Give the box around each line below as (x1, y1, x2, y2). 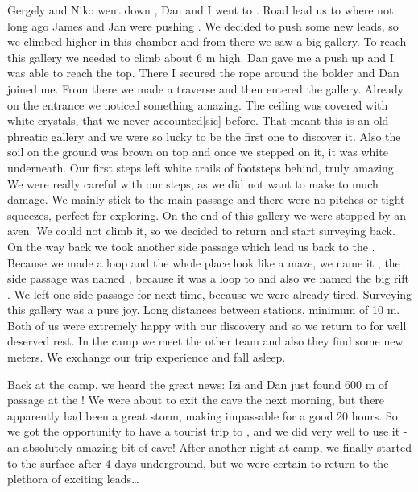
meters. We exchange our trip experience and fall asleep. (7, 349, 286, 366)
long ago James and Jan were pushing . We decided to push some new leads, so (7, 17, 399, 34)
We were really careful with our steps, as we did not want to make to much (7, 175, 379, 192)
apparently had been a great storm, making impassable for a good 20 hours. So (7, 407, 398, 424)
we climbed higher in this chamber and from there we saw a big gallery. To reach (7, 33, 407, 50)
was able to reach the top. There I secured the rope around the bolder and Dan (7, 64, 399, 81)
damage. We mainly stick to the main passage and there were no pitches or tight (7, 191, 405, 208)
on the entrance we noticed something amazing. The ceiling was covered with (7, 96, 388, 113)
